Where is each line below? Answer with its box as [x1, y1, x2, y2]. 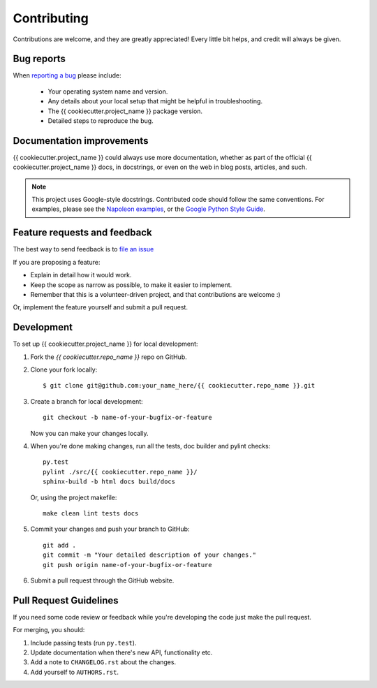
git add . [43, 541, 76, 549]
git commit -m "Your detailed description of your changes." [43, 551, 256, 559]
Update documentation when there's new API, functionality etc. [30, 648, 213, 657]
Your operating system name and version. [47, 87, 168, 96]
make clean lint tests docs [43, 509, 139, 517]
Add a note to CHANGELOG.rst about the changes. [30, 658, 177, 666]
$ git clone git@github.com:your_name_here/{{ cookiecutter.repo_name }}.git [43, 381, 316, 390]
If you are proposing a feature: [13, 258, 101, 266]
